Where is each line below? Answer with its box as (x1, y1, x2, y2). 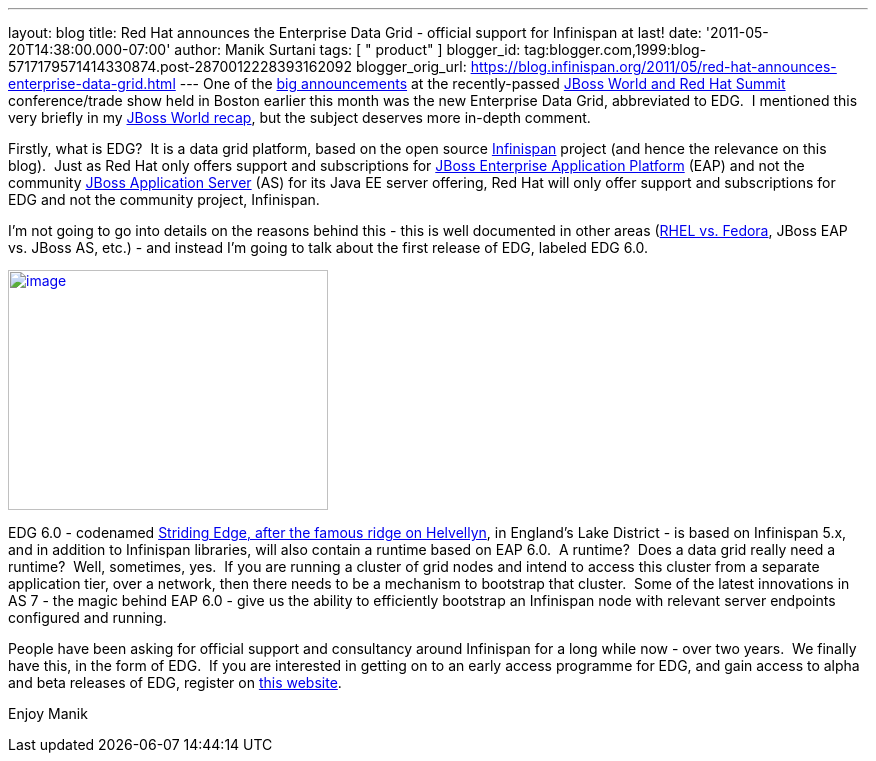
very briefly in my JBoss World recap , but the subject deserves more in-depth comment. (8, 109, 591, 126)
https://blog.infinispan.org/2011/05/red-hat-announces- (470, 58, 837, 75)
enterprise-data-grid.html (8, 75, 176, 92)
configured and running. (8, 609, 167, 626)
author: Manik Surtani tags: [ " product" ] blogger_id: (174, 41, 521, 58)
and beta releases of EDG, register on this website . (8, 674, 342, 691)
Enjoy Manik (8, 705, 88, 722)
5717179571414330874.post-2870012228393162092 (8, 58, 353, 75)
